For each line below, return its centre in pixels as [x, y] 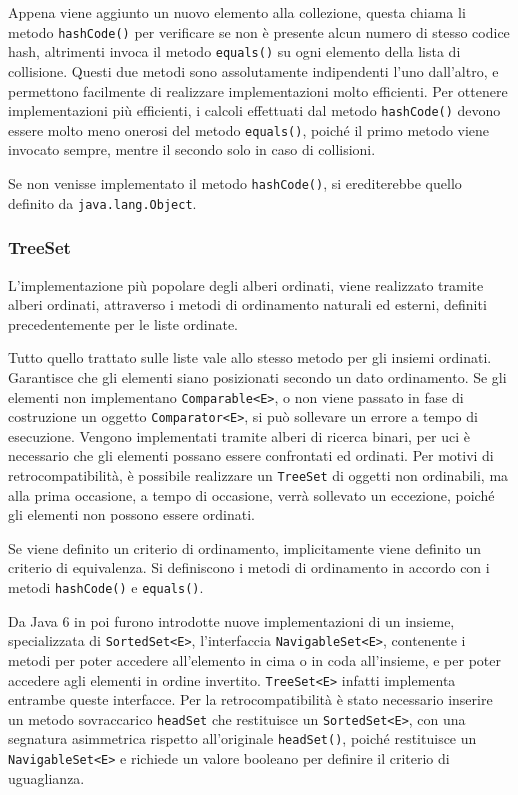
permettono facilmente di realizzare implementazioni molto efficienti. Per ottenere [258, 90]
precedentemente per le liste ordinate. [123, 323]
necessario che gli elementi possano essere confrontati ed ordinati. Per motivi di [251, 455]
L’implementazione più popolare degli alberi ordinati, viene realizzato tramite [246, 284]
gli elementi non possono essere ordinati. [131, 514]
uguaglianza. [46, 777]
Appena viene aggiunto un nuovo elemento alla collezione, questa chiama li [237, 12]
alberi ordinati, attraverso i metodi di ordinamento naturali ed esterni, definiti [247, 304]
